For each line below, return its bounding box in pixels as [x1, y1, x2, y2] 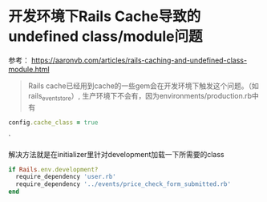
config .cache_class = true [8, 118, 99, 127]
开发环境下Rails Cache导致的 [8, 7, 201, 26]
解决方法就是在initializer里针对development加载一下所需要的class [8, 149, 225, 159]
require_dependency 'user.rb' [15, 173, 116, 181]
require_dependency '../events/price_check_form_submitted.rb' [15, 180, 231, 188]
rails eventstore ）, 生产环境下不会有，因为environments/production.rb [27, 91, 253, 103]
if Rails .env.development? [8, 165, 99, 173]
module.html [8, 64, 50, 74]
